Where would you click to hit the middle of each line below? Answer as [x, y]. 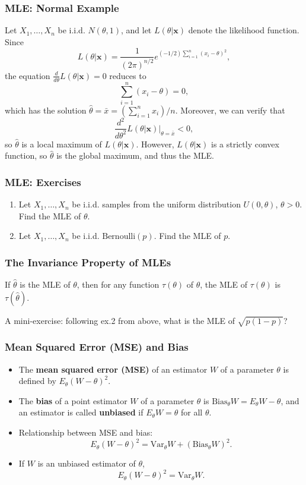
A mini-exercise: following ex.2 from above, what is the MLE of [120, 320]
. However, [155, 144]
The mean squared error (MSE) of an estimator [113, 369]
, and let [136, 30]
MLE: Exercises [43, 182]
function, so [26, 155]
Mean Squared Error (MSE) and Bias [97, 347]
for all [192, 412]
